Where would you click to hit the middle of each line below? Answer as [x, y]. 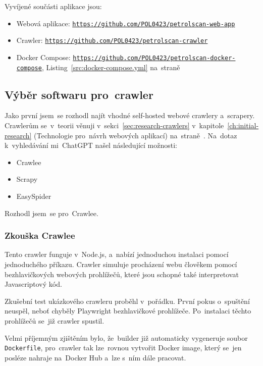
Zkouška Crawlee [40, 236]
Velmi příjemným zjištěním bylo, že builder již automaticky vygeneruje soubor [126, 337]
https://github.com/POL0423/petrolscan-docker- [154, 58]
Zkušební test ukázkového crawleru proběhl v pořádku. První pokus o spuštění [127, 301]
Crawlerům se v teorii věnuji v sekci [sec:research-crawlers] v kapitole [114, 125]
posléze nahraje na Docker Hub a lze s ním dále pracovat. [95, 357]
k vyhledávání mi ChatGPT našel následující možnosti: [91, 145]
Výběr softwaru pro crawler [79, 94]
